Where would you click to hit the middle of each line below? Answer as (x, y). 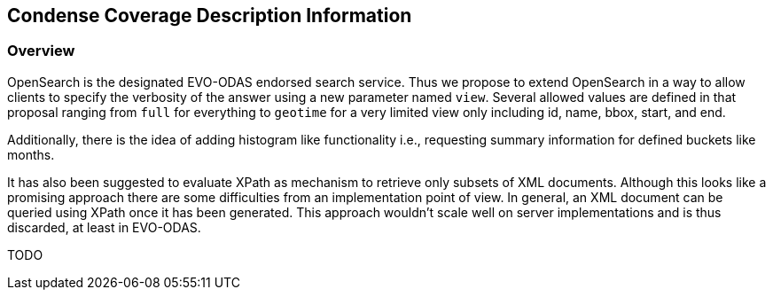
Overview (41, 51)
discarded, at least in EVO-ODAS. (104, 227)
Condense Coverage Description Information (210, 16)
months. (31, 154)
